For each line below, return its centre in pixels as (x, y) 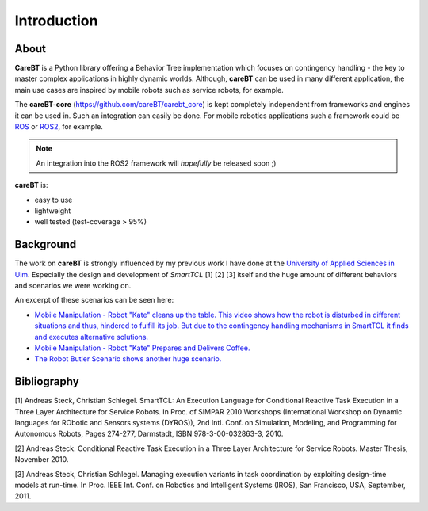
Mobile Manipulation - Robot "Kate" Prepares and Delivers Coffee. (142, 348)
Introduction (56, 21)
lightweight (53, 211)
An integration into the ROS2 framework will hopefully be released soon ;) (156, 163)
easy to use (53, 200)
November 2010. (42, 460)
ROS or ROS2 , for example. (59, 127)
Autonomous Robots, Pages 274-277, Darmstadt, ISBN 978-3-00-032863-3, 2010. (149, 434)
